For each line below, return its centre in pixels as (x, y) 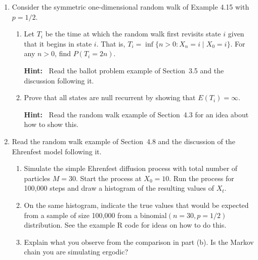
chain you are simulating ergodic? (76, 252)
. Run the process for (202, 178)
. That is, (111, 43)
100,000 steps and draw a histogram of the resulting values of (119, 188)
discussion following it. (59, 80)
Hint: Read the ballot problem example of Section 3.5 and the (124, 70)
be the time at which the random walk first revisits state (133, 34)
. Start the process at (109, 178)
